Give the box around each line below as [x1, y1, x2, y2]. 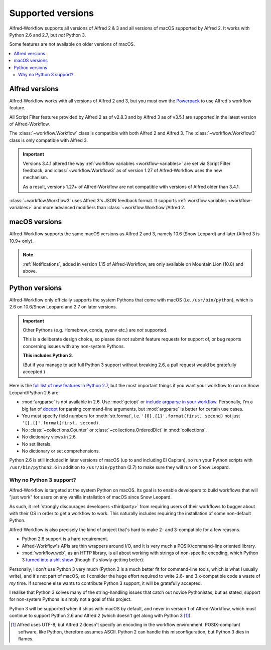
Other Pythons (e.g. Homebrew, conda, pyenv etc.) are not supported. [23, 327, 168, 333]
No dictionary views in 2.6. [22, 434, 77, 440]
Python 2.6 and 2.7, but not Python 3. [9, 32, 86, 38]
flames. [18, 636, 34, 642]
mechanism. [23, 175, 48, 181]
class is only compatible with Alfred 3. [9, 137, 88, 143]
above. [23, 268, 37, 274]
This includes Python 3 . [23, 353, 73, 359]
